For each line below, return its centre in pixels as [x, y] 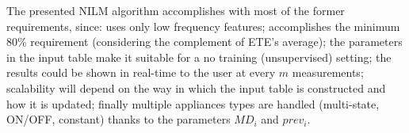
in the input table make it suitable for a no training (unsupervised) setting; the [199, 57]
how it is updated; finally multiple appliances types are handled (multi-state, [193, 103]
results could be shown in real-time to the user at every [141, 72]
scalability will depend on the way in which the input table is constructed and [196, 87]
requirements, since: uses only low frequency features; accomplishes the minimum [203, 26]
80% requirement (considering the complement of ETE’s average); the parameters [204, 42]
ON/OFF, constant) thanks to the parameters [118, 119]
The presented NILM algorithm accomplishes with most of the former [176, 10]
